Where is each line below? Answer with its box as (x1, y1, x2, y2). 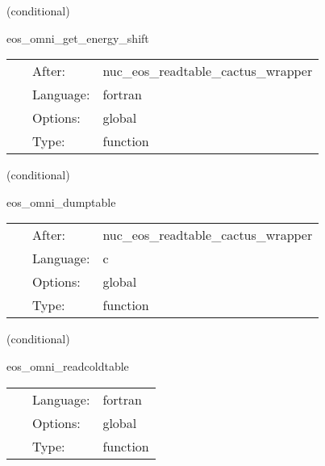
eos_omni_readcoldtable (6, 357, 129, 374)
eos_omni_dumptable (6, 193, 116, 210)
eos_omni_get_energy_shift (6, 29, 149, 46)
